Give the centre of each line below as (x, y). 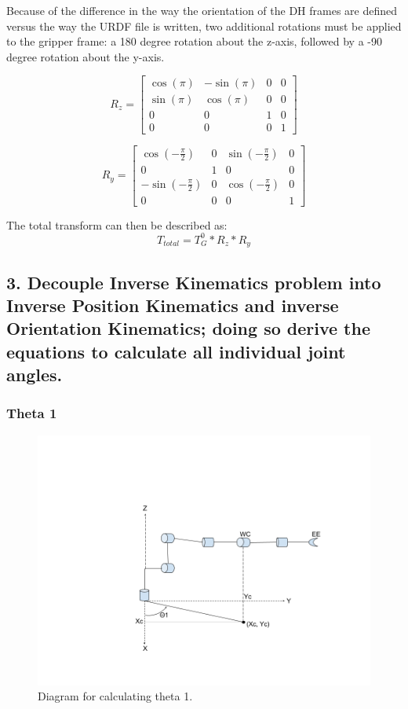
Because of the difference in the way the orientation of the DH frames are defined (202, 10)
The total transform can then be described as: (117, 224)
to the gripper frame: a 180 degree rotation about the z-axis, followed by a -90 (194, 41)
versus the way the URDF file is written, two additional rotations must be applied (204, 26)
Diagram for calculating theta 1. (115, 696)
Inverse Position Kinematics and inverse (173, 305)
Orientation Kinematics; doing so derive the (188, 328)
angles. (35, 375)
